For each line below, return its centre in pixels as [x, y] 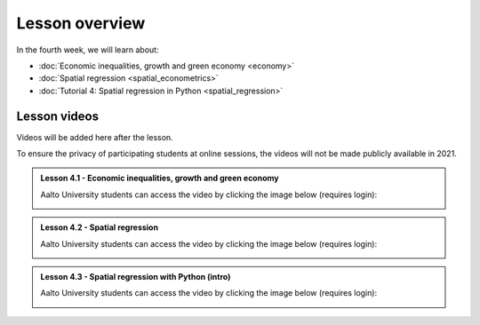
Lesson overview [81, 23]
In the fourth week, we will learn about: [88, 50]
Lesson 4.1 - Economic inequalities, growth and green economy [160, 178]
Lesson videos [58, 116]
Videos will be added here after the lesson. [95, 137]
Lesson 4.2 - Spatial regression [100, 227]
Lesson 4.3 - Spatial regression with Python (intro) [136, 276]
